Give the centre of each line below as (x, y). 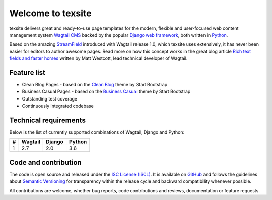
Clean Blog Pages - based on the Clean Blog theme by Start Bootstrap (95, 85)
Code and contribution (45, 163)
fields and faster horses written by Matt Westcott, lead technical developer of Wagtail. (98, 58)
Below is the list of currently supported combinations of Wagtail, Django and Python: (97, 132)
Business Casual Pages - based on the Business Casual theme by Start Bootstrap (106, 92)
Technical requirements (47, 120)
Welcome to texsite (50, 13)
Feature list (27, 73)
